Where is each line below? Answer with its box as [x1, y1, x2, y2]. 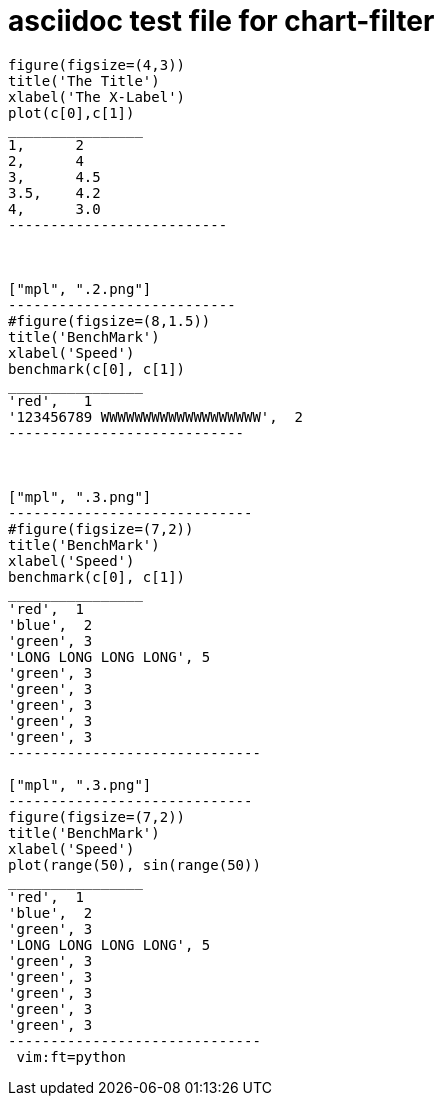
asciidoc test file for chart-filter [8, 4, 435, 38]
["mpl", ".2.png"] [8, 280, 152, 297]
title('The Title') [8, 72, 160, 89]
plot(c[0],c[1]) [8, 104, 135, 121]
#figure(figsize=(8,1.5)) [8, 312, 211, 329]
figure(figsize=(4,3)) [8, 56, 186, 73]
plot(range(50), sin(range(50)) [8, 856, 261, 873]
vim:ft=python [16, 1048, 127, 1065]
